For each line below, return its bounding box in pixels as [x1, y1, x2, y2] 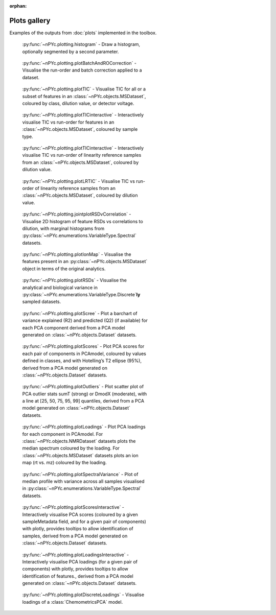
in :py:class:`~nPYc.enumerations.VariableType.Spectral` [22, 485, 142, 491]
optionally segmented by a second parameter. [22, 49, 119, 55]
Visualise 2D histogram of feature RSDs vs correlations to [22, 218, 143, 224]
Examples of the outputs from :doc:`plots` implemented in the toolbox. [9, 30, 157, 36]
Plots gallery [9, 16, 51, 25]
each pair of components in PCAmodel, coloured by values [22, 350, 147, 357]
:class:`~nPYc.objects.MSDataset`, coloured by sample [22, 126, 138, 132]
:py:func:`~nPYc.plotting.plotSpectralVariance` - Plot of [22, 471, 139, 477]
